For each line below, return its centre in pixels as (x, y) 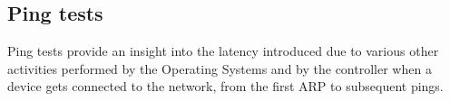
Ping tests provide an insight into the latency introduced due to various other (223, 51)
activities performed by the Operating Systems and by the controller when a (220, 68)
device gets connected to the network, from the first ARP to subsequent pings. (225, 86)
